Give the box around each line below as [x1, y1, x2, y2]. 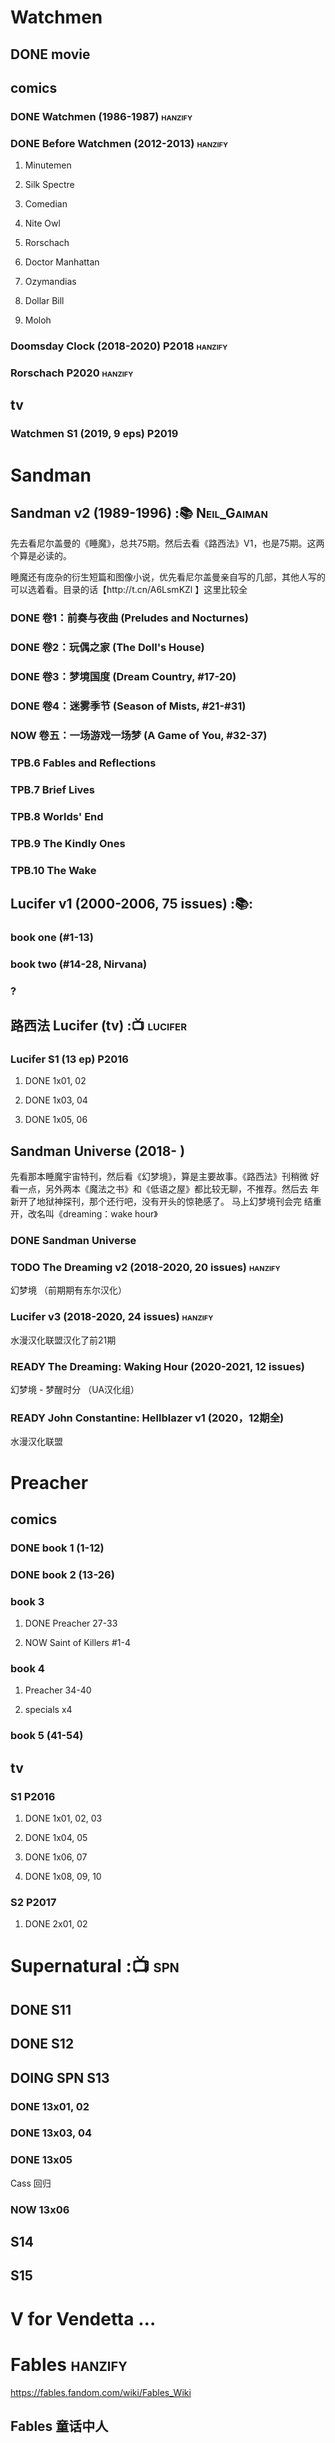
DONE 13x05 [10, 2153, 73, 2167]
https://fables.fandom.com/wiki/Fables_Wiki [10, 2386, 192, 2398]
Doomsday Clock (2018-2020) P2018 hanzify [10, 339, 228, 353]
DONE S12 [10, 2036, 75, 2053]
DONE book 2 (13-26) [10, 1567, 115, 1581]
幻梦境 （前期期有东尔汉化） [10, 1284, 127, 1296]
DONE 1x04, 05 [24, 1831, 88, 1843]
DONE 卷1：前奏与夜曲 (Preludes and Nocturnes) [10, 611, 249, 625]
